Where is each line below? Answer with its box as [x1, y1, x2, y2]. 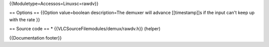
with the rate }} [9, 16, 40, 22]
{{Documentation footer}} [9, 35, 62, 41]
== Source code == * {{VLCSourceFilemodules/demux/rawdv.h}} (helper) [9, 26, 161, 32]
